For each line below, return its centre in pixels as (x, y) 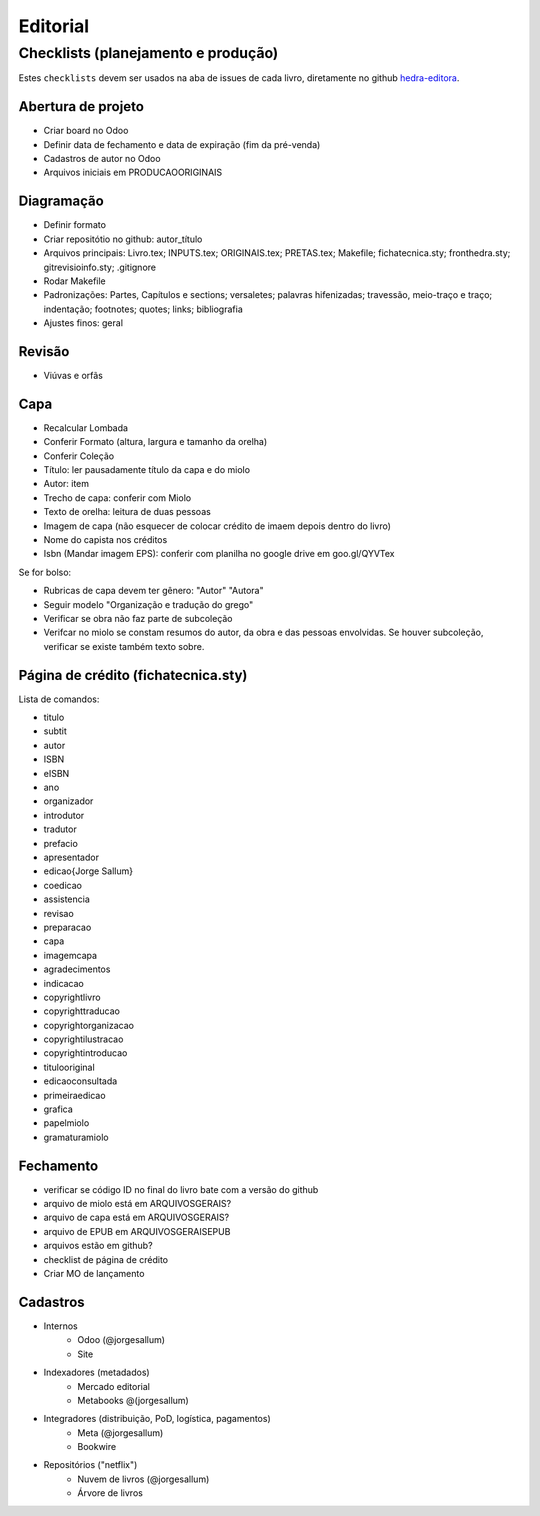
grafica (58, 1109)
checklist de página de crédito (106, 1259)
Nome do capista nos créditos (105, 540)
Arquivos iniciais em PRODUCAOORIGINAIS (133, 172)
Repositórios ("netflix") (90, 1465)
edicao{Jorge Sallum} (88, 871)
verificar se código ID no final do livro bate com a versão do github (181, 1189)
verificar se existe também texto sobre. (124, 646)
